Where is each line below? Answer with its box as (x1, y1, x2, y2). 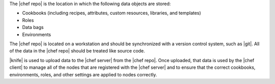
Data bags (22, 24, 44, 31)
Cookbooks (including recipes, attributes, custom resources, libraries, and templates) (22, 10, 201, 16)
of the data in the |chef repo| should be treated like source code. (9, 48, 145, 54)
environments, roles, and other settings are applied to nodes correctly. (9, 71, 157, 77)
